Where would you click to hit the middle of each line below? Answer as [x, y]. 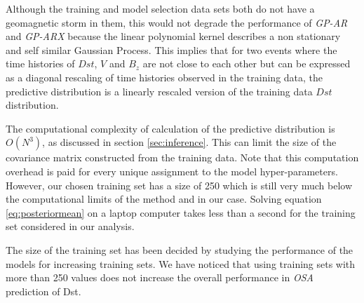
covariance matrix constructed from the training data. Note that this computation [182, 157]
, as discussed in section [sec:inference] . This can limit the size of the [189, 142]
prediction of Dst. [43, 291]
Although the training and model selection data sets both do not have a [160, 8]
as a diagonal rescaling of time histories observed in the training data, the [164, 77]
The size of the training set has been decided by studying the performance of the [180, 249]
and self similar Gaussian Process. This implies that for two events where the [171, 49]
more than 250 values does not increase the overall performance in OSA [160, 277]
